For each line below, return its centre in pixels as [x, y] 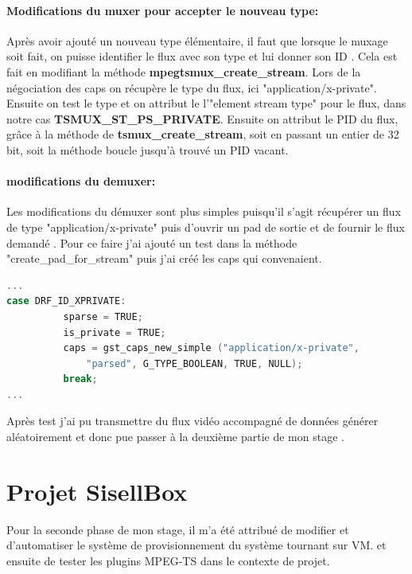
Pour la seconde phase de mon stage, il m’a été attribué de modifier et [178, 529]
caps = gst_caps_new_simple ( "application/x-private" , [211, 348]
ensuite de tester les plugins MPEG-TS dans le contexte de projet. [168, 560]
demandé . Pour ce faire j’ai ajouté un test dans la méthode [152, 242]
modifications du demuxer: [81, 181]
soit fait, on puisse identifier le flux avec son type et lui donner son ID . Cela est [202, 56]
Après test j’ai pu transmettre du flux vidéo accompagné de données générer [192, 421]
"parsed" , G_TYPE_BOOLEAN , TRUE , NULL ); [194, 363]
